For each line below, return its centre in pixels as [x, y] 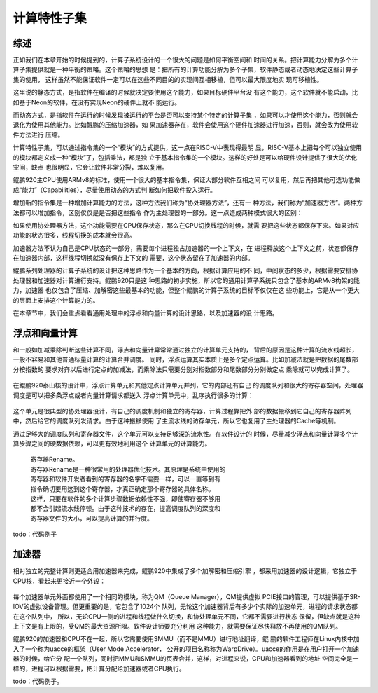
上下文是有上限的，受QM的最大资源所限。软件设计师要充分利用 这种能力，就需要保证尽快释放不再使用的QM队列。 [177, 626]
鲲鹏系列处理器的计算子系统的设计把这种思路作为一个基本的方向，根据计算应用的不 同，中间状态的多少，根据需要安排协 [185, 270]
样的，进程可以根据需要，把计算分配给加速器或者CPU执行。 [99, 668]
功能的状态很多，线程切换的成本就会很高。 [74, 235]
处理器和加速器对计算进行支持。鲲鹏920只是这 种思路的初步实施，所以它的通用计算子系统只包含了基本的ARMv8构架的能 [186, 280]
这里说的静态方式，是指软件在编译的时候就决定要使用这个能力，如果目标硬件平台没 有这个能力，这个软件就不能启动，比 [185, 92]
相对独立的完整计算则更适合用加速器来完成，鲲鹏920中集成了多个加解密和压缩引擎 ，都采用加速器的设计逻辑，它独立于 [185, 571]
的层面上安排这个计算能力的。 [56, 300]
